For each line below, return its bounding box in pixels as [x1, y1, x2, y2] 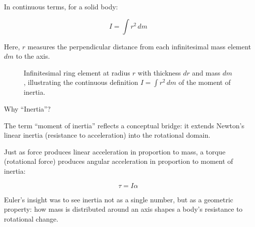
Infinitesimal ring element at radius [24, 67, 130, 77]
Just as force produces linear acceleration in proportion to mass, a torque [4, 146, 225, 156]
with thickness [138, 67, 181, 77]
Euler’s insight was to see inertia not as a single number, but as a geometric [4, 194, 233, 204]
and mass [192, 67, 220, 77]
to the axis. [16, 51, 50, 61]
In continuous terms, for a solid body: [4, 1, 118, 11]
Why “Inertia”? [4, 103, 51, 113]
